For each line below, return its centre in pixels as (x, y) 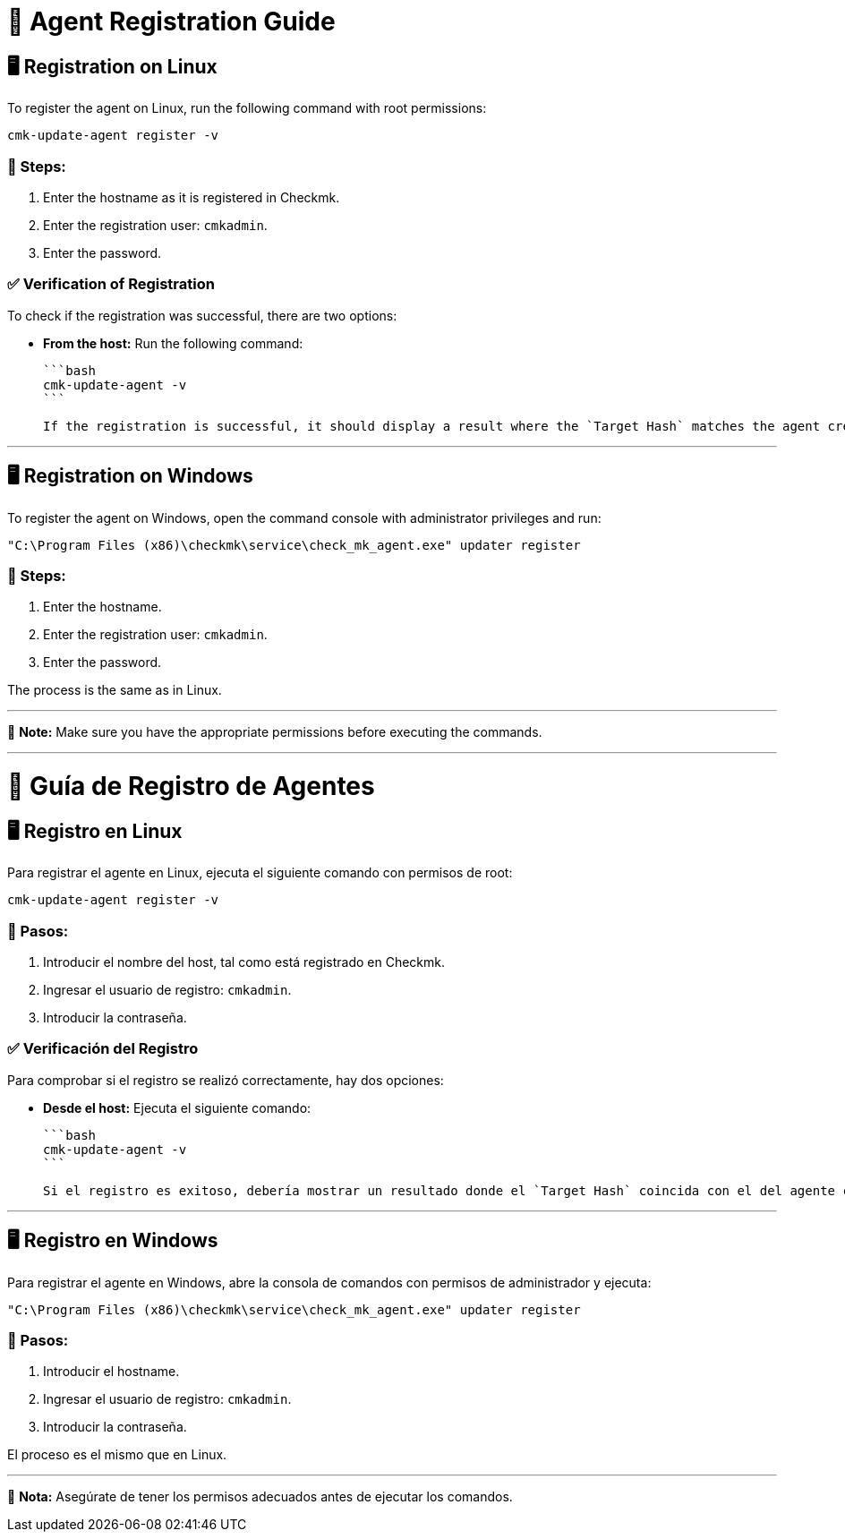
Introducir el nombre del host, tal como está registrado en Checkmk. (244, 962)
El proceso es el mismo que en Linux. (117, 1455)
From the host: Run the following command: (173, 343)
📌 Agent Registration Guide (171, 21)
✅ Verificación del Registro (103, 1049)
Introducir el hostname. (111, 1372)
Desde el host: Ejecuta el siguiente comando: (177, 1107)
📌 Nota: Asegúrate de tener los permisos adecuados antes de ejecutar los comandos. (260, 1497)
